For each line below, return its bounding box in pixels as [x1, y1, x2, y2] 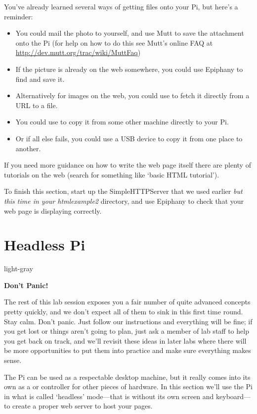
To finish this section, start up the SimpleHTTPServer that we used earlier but [4, 186, 243, 196]
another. [15, 143, 41, 153]
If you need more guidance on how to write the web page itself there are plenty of [4, 160, 251, 170]
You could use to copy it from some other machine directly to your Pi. [15, 117, 229, 127]
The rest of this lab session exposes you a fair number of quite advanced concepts [4, 296, 251, 307]
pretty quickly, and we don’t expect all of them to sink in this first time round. [4, 306, 243, 316]
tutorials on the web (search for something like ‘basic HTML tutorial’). [4, 169, 219, 179]
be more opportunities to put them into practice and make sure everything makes [4, 345, 251, 355]
